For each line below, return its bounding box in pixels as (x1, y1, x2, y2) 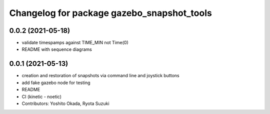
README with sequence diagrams (21, 46, 92, 52)
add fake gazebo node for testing (21, 80, 90, 86)
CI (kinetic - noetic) (21, 94, 62, 100)
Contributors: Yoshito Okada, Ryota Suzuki (21, 100, 109, 107)
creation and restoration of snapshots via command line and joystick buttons (21, 73, 179, 79)
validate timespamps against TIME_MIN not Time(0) (21, 40, 128, 46)
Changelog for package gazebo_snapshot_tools (9, 7, 212, 18)
